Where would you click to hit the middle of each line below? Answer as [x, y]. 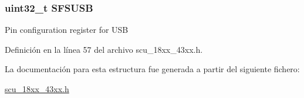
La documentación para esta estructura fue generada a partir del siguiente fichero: [152, 69]
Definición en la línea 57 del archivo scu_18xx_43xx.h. [104, 49]
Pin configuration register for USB [67, 30]
